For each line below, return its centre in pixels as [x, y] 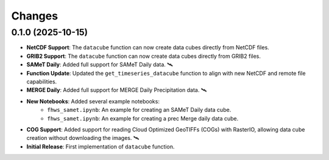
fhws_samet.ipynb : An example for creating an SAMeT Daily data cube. [139, 110]
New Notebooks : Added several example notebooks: [93, 101]
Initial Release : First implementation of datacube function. [101, 147]
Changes [34, 16]
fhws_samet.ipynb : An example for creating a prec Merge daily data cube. [143, 118]
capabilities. [42, 82]
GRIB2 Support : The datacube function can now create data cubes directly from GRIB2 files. [144, 56]
